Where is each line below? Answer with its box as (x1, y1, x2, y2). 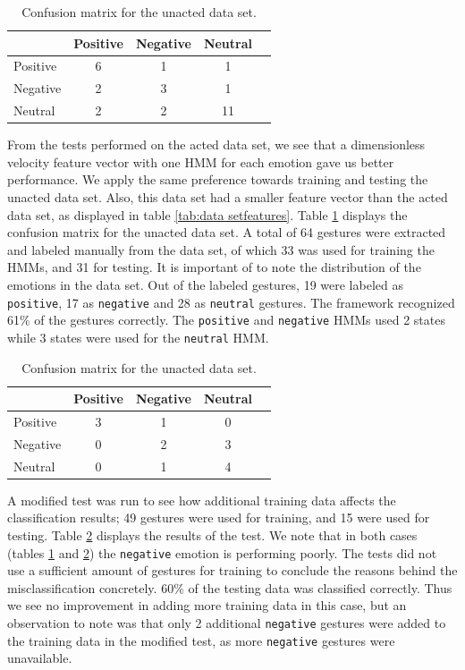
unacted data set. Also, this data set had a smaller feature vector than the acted (7, 188, 448, 206)
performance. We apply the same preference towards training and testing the (7, 170, 428, 189)
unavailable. (7, 649, 72, 667)
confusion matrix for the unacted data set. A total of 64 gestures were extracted (7, 223, 446, 242)
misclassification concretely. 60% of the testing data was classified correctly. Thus (7, 578, 452, 597)
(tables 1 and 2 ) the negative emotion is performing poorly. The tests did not (7, 543, 437, 562)
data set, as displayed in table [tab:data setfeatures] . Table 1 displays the (7, 205, 408, 224)
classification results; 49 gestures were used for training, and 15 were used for (7, 508, 430, 527)
